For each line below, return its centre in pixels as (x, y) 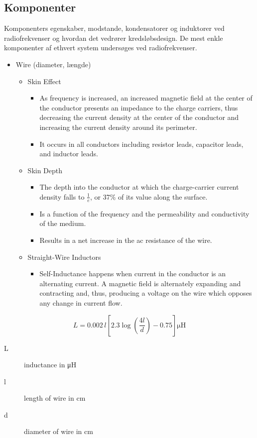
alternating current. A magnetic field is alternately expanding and (140, 283)
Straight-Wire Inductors (64, 257)
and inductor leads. (69, 154)
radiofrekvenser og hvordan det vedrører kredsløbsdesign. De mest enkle (114, 38)
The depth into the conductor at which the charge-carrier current (139, 187)
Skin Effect (44, 81)
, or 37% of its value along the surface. (149, 196)
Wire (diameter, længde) (53, 64)
